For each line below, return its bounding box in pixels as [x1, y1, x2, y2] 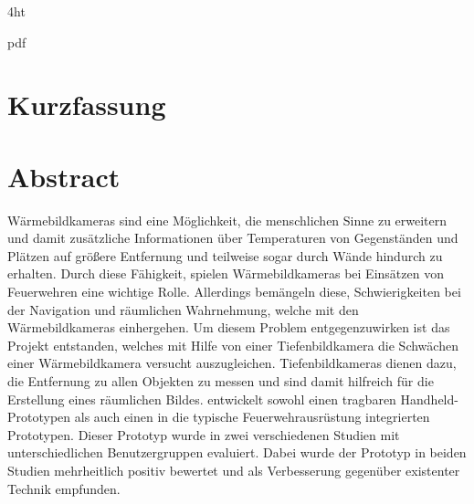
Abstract [7, 157, 121, 194]
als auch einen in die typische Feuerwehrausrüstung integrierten [74, 407, 430, 426]
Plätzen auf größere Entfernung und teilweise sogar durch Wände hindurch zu [7, 246, 443, 265]
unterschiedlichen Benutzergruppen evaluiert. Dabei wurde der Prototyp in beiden [7, 443, 467, 462]
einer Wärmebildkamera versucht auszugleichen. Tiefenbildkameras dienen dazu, [7, 353, 457, 373]
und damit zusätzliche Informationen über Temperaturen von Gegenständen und [7, 228, 458, 247]
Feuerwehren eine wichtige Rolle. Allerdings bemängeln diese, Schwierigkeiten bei [7, 282, 461, 301]
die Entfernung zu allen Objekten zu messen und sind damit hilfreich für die [7, 372, 434, 391]
